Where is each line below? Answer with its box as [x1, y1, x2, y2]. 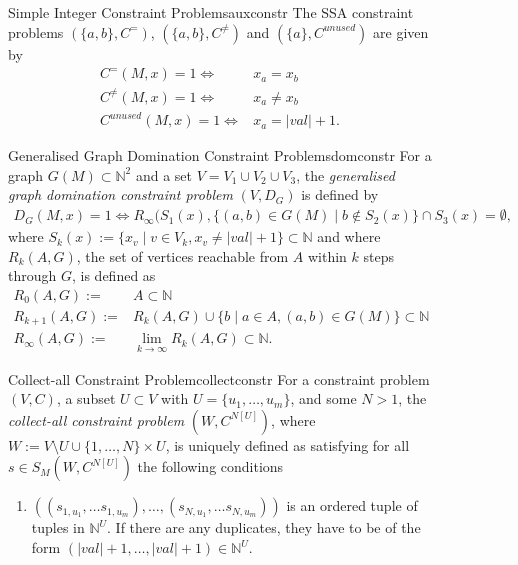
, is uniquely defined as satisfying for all [165, 434, 410, 455]
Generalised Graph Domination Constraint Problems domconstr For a [8, 145, 432, 166]
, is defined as [71, 265, 156, 286]
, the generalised [296, 164, 395, 185]
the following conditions [137, 456, 284, 477]
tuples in [31, 517, 85, 538]
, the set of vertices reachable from [76, 245, 289, 266]
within [307, 245, 347, 266]
